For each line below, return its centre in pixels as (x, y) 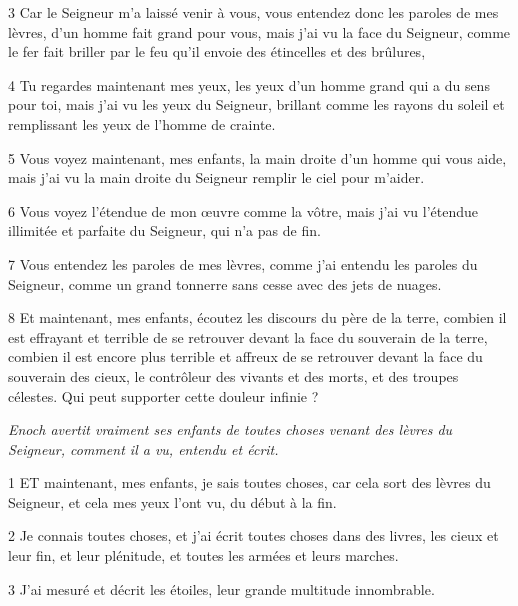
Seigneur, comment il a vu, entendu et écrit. (143, 448)
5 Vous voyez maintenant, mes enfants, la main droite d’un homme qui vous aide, (257, 157)
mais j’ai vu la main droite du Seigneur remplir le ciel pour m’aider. (216, 177)
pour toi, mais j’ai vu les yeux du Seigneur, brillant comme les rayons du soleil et (256, 104)
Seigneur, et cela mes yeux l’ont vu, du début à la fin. (172, 501)
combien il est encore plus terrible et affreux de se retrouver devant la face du (245, 356)
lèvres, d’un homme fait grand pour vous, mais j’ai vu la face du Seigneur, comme (259, 31)
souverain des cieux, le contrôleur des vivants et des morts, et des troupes (233, 375)
